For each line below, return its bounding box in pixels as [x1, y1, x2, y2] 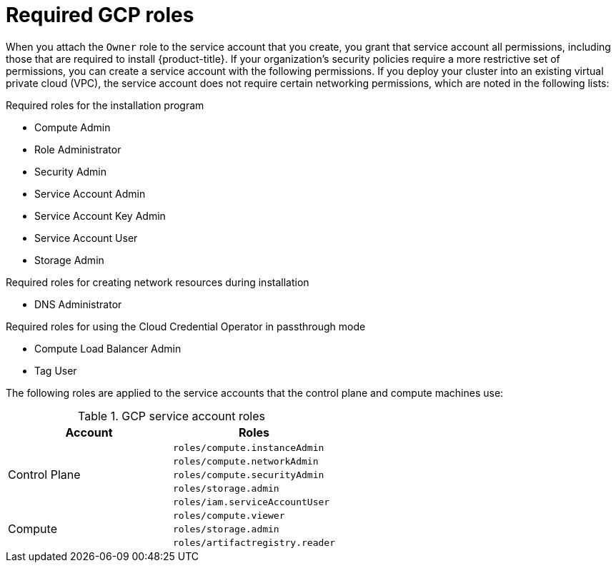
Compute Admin [34, 121, 111, 133]
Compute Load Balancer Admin [34, 342, 182, 355]
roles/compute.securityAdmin [172, 469, 324, 480]
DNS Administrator [34, 298, 122, 310]
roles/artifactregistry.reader [172, 537, 335, 548]
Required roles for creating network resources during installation [6, 275, 309, 288]
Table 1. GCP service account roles [77, 408, 265, 423]
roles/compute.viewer [172, 509, 285, 521]
